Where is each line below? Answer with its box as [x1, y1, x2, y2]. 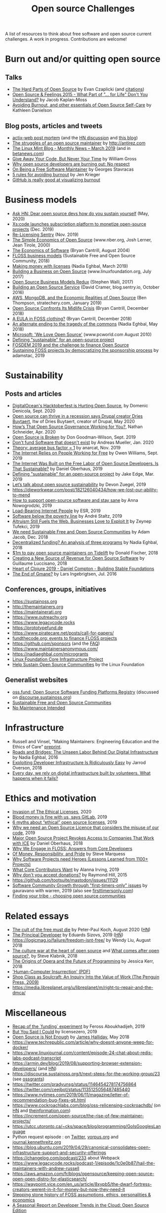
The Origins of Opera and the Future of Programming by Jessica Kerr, [12, 958, 154, 964]
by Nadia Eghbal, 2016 [12, 754, 58, 760]
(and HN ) [38, 1066, 57, 1071]
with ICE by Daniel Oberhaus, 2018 [12, 840, 83, 846]
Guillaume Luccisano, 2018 [12, 560, 68, 566]
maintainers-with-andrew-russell [12, 1165, 80, 1171]
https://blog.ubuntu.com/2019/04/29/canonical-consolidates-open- [12, 1144, 151, 1151]
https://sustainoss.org [12, 598, 57, 604]
